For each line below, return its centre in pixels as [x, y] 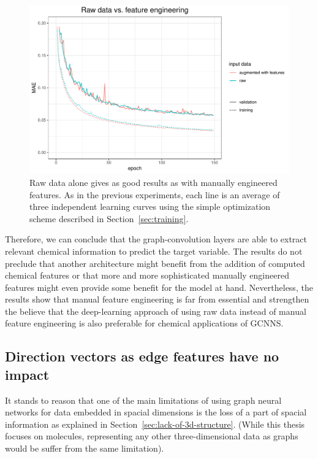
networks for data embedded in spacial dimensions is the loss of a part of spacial [156, 412]
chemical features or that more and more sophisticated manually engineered [147, 275]
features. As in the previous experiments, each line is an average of [155, 194]
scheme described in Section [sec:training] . [109, 218]
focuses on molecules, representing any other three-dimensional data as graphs [152, 436]
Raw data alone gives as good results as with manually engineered [153, 182]
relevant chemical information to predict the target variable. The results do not [154, 251]
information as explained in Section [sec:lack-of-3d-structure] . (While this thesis [155, 424]
